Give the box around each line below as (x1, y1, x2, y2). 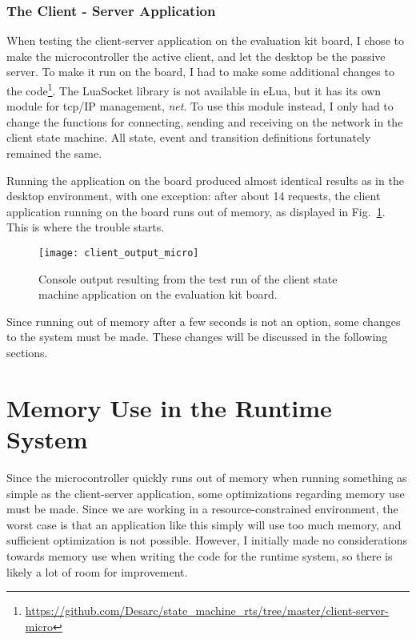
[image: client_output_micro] (38, 247, 199, 259)
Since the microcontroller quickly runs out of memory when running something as (6, 468, 407, 485)
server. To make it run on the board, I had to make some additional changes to (6, 63, 394, 80)
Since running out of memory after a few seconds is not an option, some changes (6, 312, 401, 329)
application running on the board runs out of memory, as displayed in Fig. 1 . (6, 203, 386, 219)
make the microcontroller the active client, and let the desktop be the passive (6, 47, 386, 64)
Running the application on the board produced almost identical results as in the (6, 171, 404, 188)
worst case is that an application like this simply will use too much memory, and (6, 516, 402, 532)
